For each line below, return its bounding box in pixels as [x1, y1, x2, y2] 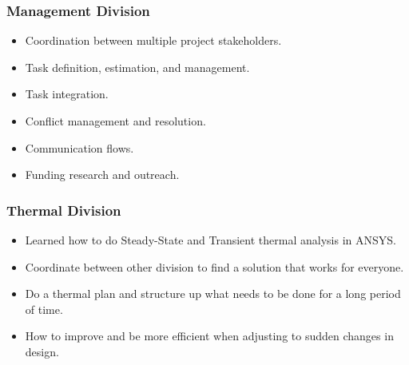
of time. [25, 300, 63, 317]
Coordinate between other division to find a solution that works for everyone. [25, 258, 404, 275]
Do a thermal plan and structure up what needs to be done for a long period [25, 285, 401, 302]
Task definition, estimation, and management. [25, 58, 250, 75]
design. [25, 343, 59, 359]
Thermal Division [6, 200, 121, 220]
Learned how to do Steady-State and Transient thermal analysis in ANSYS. [25, 232, 396, 248]
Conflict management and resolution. [25, 113, 206, 129]
